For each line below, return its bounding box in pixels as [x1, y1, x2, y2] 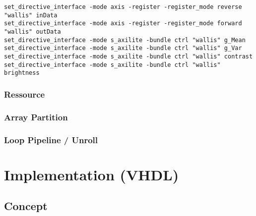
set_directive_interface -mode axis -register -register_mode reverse [4, 3, 242, 10]
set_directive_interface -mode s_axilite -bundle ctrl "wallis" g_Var [4, 45, 242, 52]
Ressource [4, 88, 45, 100]
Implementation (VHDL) [4, 164, 179, 184]
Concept [4, 198, 48, 214]
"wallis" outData [4, 28, 61, 35]
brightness [4, 69, 40, 77]
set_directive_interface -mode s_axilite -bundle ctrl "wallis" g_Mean [4, 36, 246, 44]
